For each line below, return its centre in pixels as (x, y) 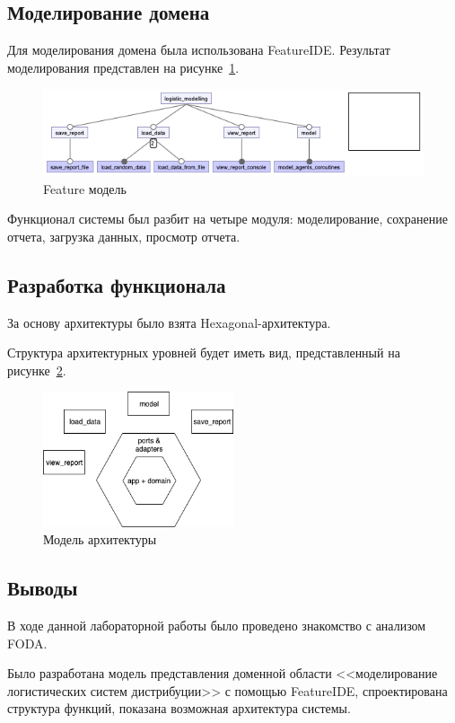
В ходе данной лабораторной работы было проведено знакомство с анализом (217, 626)
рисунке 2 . (37, 370)
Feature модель (85, 188)
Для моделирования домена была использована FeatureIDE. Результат (199, 50)
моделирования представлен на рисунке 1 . (123, 67)
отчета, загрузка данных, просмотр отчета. (124, 236)
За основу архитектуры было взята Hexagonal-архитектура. (169, 322)
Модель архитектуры (100, 539)
